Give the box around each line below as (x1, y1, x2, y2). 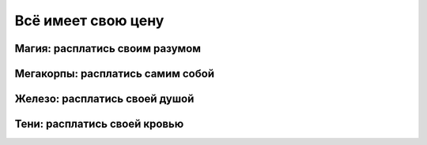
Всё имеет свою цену (14, 12, 164, 29)
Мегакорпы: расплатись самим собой (14, 67, 215, 80)
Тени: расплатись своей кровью (14, 117, 184, 131)
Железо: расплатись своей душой (14, 92, 195, 106)
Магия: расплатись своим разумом (14, 42, 202, 55)
